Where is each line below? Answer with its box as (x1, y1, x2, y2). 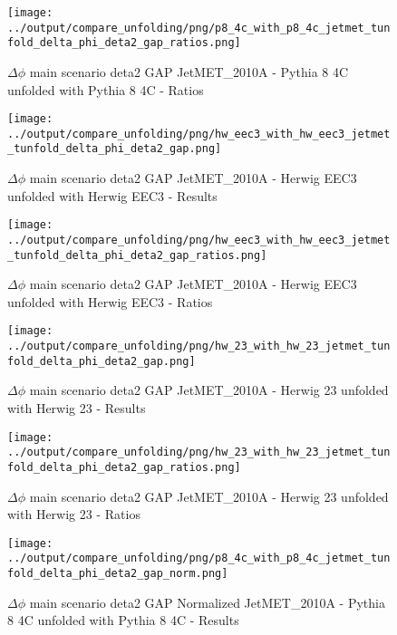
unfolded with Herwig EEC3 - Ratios (7, 292, 213, 311)
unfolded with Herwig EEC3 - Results (7, 186, 218, 205)
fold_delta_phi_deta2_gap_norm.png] (7, 567, 228, 581)
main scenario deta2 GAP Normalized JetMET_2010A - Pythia (29, 592, 385, 611)
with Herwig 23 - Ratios (7, 505, 140, 524)
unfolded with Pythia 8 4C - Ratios (7, 80, 204, 99)
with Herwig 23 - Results (7, 399, 146, 418)
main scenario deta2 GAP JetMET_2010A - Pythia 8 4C (29, 62, 349, 81)
